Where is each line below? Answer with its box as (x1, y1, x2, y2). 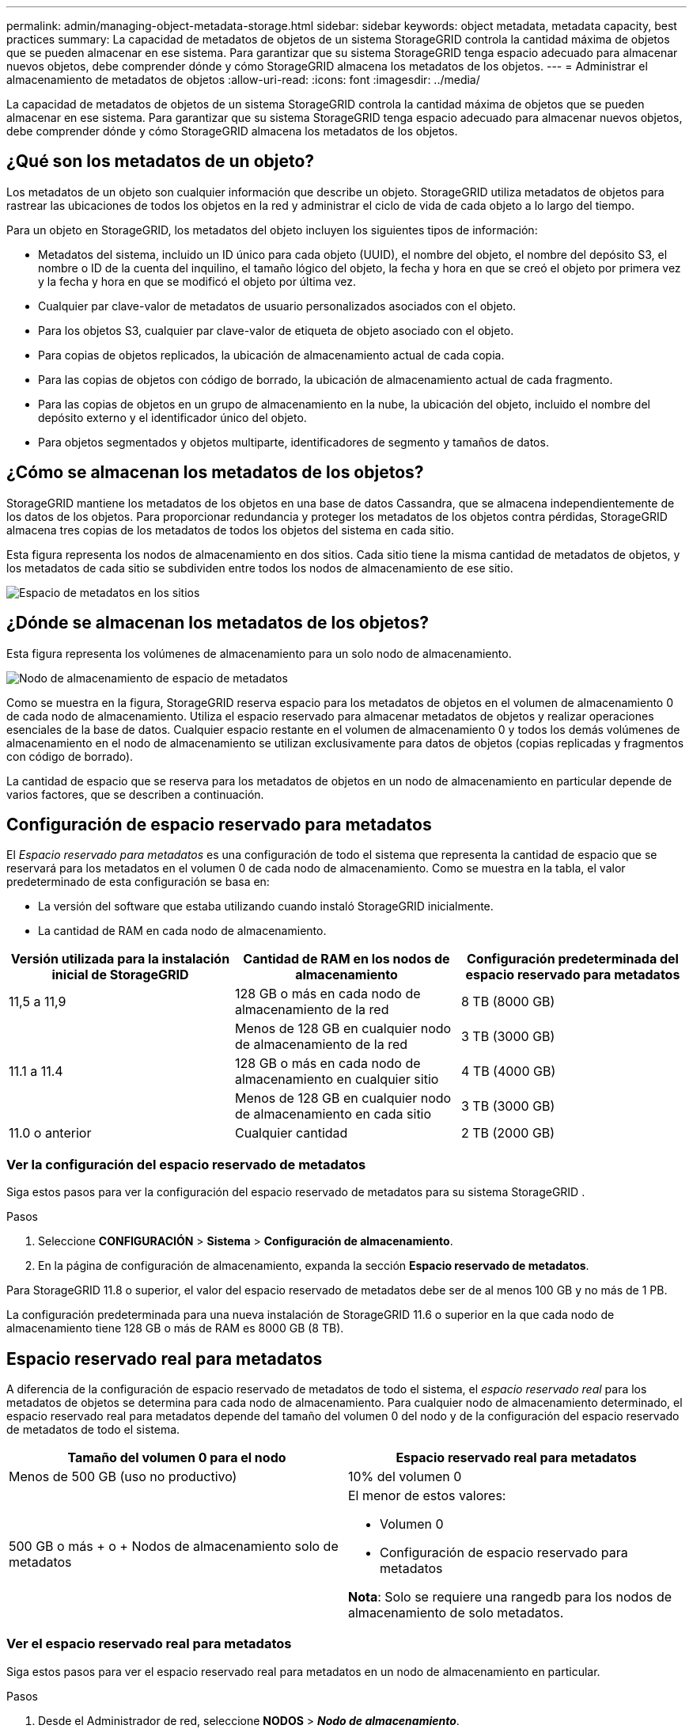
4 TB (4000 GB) (460, 1063, 556, 1080)
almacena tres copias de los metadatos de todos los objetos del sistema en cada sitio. (6, 522, 454, 537)
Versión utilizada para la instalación (10, 951, 230, 967)
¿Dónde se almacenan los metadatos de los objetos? (6, 613, 429, 633)
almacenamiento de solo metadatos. (348, 1604, 564, 1621)
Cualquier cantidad (234, 1125, 348, 1142)
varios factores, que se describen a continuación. (6, 787, 264, 801)
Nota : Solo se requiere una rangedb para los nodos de (348, 1588, 672, 1605)
